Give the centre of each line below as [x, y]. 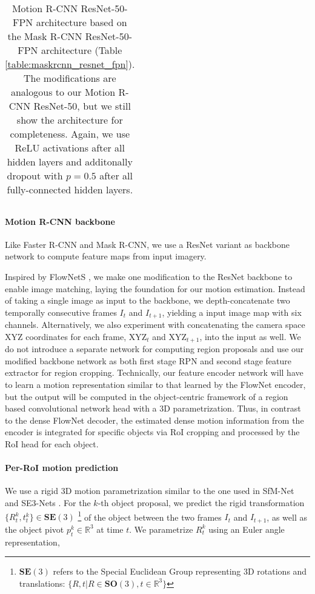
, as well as [287, 517]
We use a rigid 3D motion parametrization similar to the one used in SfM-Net [150, 491]
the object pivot [35, 529]
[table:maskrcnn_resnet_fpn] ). [70, 64]
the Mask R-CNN [45, 36]
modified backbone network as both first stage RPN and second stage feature [148, 360]
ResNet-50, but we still [82, 106]
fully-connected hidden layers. [70, 189]
